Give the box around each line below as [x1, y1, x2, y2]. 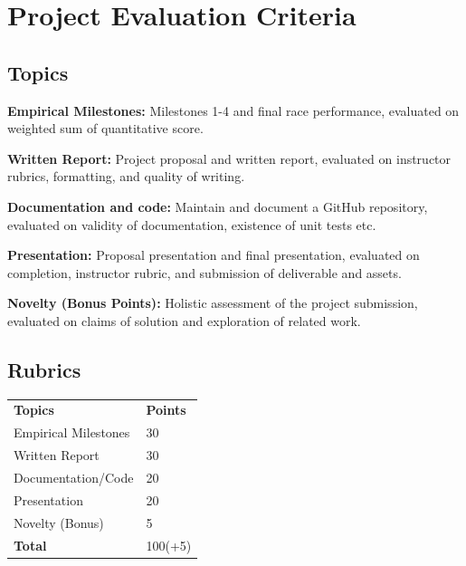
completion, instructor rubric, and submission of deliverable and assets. [7, 263, 402, 282]
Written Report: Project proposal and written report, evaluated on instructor [7, 149, 452, 168]
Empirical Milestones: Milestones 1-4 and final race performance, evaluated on [7, 101, 460, 120]
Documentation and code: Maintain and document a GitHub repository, [7, 197, 428, 216]
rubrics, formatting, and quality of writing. [7, 167, 245, 186]
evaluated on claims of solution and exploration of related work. [7, 311, 361, 330]
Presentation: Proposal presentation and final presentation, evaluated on [7, 245, 420, 264]
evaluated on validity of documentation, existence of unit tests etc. [7, 215, 376, 234]
